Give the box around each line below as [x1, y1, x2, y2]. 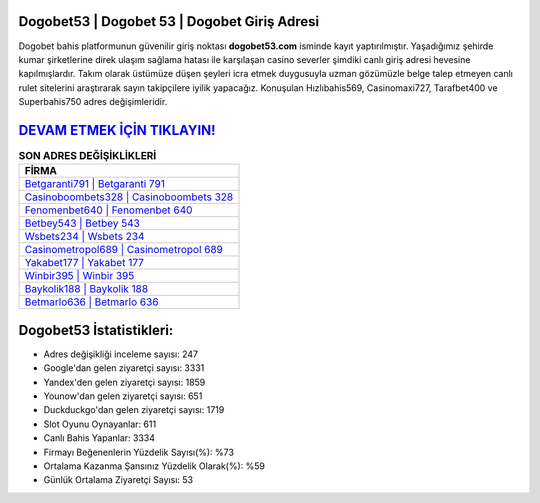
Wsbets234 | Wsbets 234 [24, 230, 145, 244]
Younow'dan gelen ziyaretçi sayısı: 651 [43, 390, 203, 402]
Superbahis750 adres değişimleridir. [18, 96, 168, 108]
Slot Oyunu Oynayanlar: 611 [43, 418, 157, 430]
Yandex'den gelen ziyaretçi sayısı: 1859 [43, 376, 206, 388]
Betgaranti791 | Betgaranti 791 [24, 177, 165, 191]
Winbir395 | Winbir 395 [24, 269, 135, 283]
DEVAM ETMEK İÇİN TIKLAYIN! [18, 121, 216, 139]
